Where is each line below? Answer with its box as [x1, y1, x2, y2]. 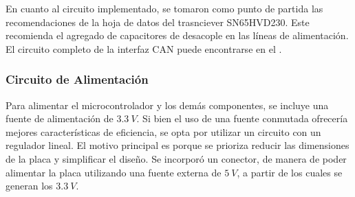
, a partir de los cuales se [237, 165, 343, 179]
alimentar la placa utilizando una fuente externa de [6, 165, 222, 179]
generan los [6, 178, 53, 193]
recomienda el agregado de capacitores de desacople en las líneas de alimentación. [6, 28, 349, 43]
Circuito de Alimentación [6, 71, 149, 88]
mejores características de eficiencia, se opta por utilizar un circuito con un [6, 124, 321, 139]
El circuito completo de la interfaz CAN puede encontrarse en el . [6, 41, 282, 56]
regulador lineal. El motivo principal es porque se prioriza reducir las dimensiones [6, 138, 349, 152]
